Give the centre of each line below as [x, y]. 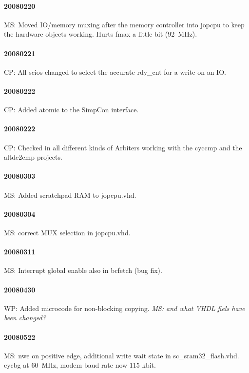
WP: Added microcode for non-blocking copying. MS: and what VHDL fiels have [124, 308]
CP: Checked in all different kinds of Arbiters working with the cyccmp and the [123, 147]
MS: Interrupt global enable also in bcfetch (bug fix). [83, 270]
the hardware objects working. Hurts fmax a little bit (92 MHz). [101, 34]
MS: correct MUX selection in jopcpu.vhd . [67, 232]
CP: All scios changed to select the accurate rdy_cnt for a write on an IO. [115, 72]
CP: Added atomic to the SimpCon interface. [71, 110]
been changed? [25, 318]
